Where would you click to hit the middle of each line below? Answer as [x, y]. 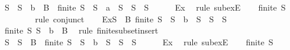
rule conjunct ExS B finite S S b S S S [131, 19]
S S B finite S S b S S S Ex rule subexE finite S [139, 41]
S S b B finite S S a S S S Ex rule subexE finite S [145, 7]
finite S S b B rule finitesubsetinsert [81, 30]
